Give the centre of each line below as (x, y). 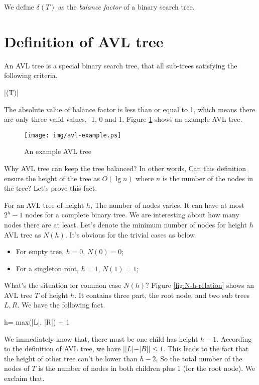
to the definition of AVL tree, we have (62, 349)
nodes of (17, 368)
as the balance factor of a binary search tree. (126, 7)
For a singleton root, (47, 268)
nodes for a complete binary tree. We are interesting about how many (132, 215)
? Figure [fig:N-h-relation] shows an (200, 285)
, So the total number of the (199, 358)
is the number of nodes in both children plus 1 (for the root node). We (147, 368)
